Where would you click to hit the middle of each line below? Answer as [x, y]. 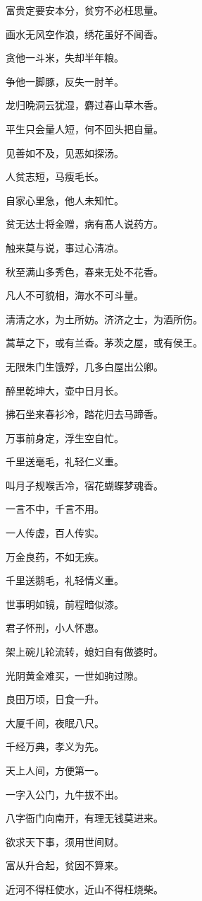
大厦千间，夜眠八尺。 [55, 722]
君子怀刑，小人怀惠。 [55, 628]
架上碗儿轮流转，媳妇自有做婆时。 [84, 652]
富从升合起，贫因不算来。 [65, 865]
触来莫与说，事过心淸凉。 [65, 247]
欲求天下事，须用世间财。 [65, 841]
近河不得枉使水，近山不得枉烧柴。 [84, 889]
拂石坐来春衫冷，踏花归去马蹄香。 [84, 414]
